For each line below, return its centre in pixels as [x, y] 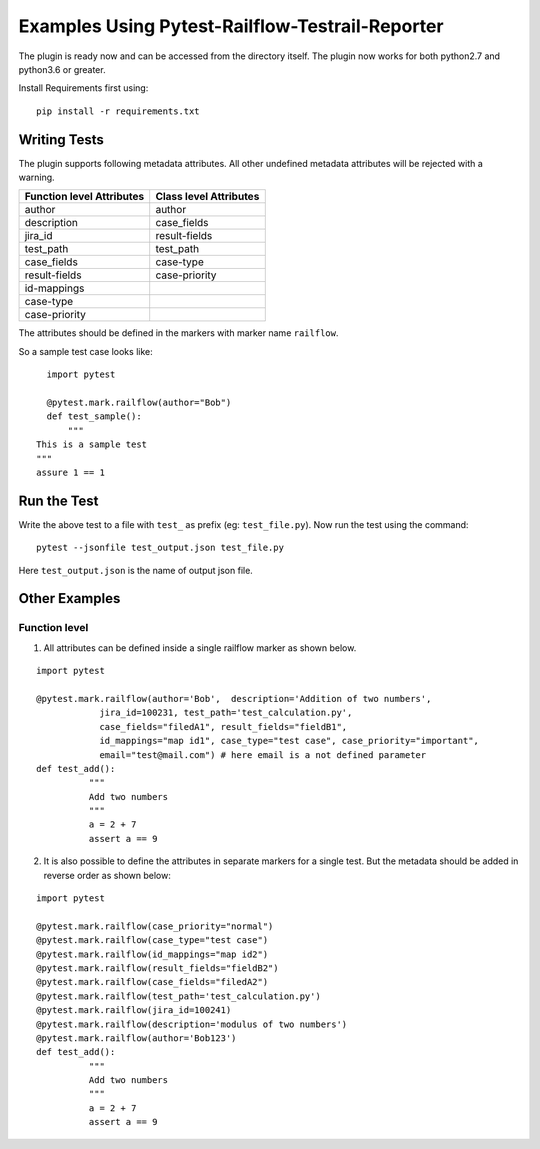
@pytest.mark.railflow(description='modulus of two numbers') [192, 1024]
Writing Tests [61, 139]
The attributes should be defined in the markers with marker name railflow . [178, 333]
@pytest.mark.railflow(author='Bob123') [136, 1038]
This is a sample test [92, 444]
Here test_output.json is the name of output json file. [136, 570]
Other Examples [69, 598]
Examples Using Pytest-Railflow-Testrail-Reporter [231, 26]
